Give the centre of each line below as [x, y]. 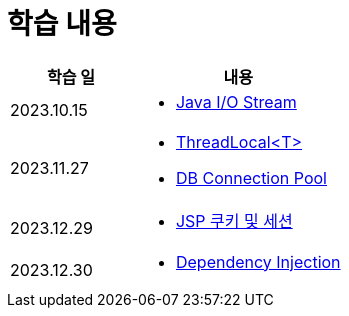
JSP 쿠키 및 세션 [234, 220]
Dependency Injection [258, 261]
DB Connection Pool [251, 177]
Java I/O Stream [236, 101]
